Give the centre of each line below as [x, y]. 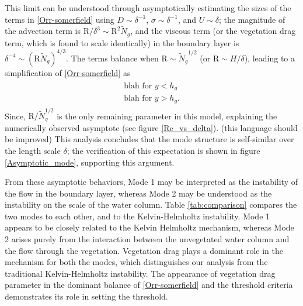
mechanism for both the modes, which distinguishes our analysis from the [136, 262]
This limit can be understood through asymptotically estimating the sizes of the [148, 8]
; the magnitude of [252, 19]
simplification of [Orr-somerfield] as [68, 72]
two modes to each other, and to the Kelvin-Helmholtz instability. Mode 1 [137, 216]
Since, [15, 116]
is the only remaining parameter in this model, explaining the [167, 116]
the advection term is [43, 31]
